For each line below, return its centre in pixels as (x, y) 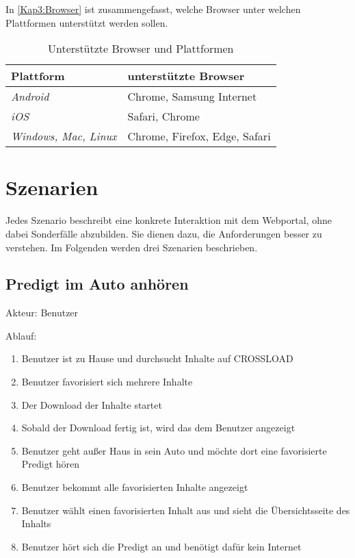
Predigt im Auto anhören (97, 284)
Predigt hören (51, 464)
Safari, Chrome (163, 116)
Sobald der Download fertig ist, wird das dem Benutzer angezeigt (158, 428)
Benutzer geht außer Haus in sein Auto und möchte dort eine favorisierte (174, 450)
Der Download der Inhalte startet (92, 404)
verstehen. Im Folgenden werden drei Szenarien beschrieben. (132, 247)
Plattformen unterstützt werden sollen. (87, 22)
